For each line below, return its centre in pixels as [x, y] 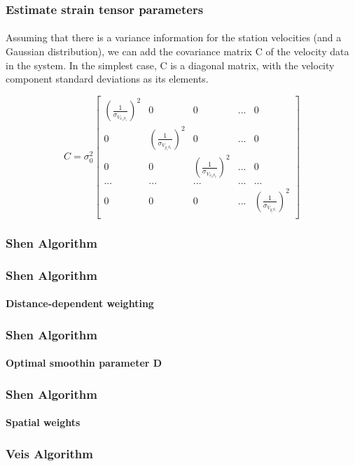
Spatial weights [43, 422]
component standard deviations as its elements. [107, 79]
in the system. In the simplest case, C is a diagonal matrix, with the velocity [170, 65]
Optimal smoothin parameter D [84, 363]
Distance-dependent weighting [80, 303]
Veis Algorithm [49, 453]
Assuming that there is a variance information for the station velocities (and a [174, 37]
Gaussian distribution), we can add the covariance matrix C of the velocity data [177, 51]
